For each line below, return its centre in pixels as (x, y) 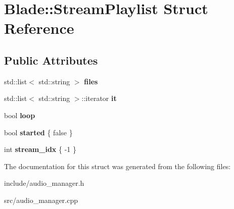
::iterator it (99, 98)
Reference (39, 28)
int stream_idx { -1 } (40, 149)
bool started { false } (38, 132)
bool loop (20, 115)
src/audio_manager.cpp (41, 200)
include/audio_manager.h (44, 183)
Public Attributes (51, 60)
